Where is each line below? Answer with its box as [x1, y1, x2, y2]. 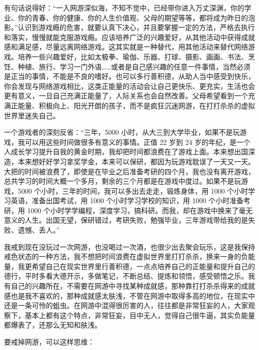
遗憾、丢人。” [17, 225, 60, 235]
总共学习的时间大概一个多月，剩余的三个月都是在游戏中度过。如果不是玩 [4, 176, 241, 186]
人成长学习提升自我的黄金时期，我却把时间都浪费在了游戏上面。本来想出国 [4, 146, 248, 157]
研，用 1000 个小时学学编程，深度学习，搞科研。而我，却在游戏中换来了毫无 [4, 205, 253, 215]
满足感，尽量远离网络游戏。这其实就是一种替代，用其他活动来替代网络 [17, 41, 248, 52]
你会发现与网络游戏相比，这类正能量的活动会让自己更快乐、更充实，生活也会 [4, 80, 255, 91]
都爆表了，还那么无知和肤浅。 [4, 320, 102, 330]
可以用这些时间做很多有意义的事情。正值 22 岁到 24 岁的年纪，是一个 [24, 136, 251, 147]
